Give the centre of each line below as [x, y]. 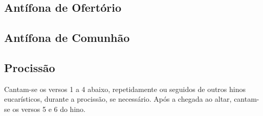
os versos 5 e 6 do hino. [49, 109]
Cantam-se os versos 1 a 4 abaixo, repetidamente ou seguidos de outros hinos [125, 89]
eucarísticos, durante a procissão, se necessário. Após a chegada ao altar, [118, 99]
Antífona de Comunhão [67, 38]
